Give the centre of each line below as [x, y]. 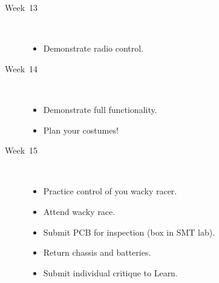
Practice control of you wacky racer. [110, 191]
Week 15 [21, 150]
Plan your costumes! [81, 130]
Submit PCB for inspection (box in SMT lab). [129, 232]
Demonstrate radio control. [93, 48]
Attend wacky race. [79, 211]
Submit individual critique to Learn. [110, 272]
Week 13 [21, 7]
